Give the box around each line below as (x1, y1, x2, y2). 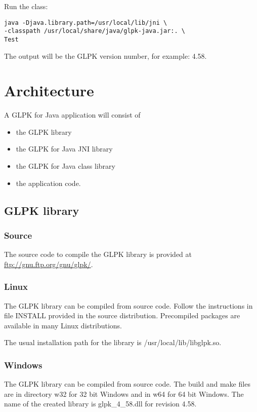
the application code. (16, 177, 81, 188)
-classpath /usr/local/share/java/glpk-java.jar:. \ (4, 27, 185, 35)
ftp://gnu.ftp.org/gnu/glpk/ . (4, 258, 93, 269)
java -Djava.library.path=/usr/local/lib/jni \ (4, 19, 167, 26)
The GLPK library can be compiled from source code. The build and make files (4, 379, 250, 389)
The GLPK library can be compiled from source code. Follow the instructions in (4, 300, 253, 311)
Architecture (4, 80, 94, 101)
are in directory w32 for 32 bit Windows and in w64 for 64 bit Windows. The (4, 388, 244, 399)
